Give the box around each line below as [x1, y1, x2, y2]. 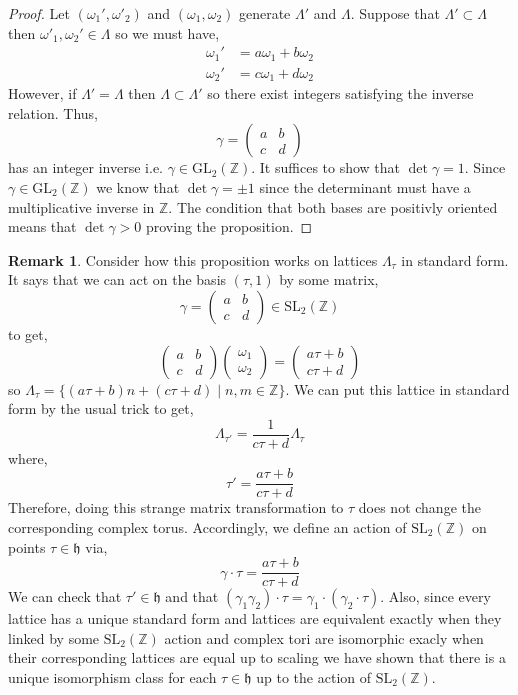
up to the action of [256, 667, 372, 688]
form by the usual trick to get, [8, 398, 194, 419]
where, [8, 447, 48, 468]
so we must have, [115, 22, 220, 43]
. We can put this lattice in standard [285, 378, 510, 399]
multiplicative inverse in [8, 196, 155, 217]
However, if [8, 83, 77, 104]
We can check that [8, 586, 122, 607]
